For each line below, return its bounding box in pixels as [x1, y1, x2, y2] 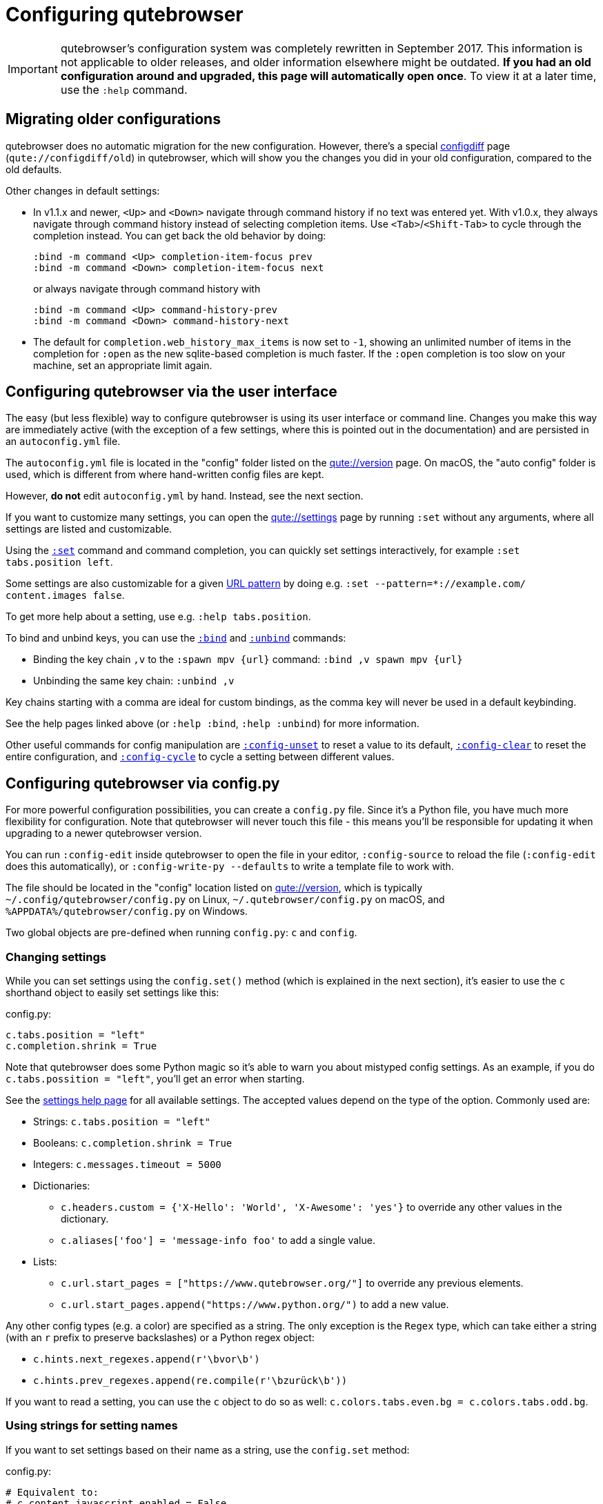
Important [8, 61, 58, 76]
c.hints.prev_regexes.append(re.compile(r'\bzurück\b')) [33, 1375, 348, 1387]
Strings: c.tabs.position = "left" [33, 1116, 210, 1128]
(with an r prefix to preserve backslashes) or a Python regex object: [6, 1332, 315, 1344]
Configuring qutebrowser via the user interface [6, 383, 337, 401]
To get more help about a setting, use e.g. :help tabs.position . [6, 611, 311, 623]
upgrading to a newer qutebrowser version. [6, 827, 202, 840]
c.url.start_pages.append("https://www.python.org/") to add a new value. [61, 1298, 449, 1311]
